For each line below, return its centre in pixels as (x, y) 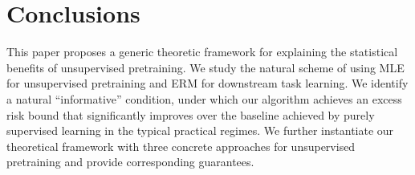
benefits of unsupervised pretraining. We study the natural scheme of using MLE (205, 67)
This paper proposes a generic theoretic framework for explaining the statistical (202, 52)
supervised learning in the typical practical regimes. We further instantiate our (200, 130)
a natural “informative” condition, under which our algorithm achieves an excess (204, 98)
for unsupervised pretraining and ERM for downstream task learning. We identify (207, 83)
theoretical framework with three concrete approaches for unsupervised (181, 146)
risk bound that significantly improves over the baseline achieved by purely (191, 114)
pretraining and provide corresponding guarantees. (130, 162)
